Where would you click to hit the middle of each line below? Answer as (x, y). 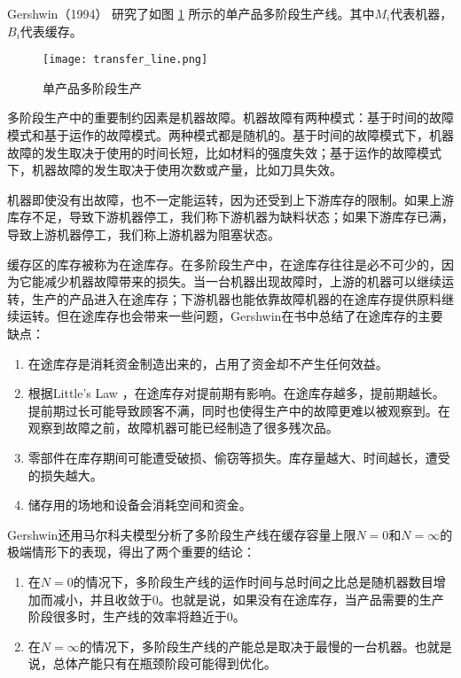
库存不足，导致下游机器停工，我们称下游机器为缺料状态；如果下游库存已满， (230, 217)
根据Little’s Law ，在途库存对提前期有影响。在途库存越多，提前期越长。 (236, 393)
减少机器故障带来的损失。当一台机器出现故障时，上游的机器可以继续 (242, 281)
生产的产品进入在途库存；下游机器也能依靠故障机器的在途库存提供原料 (236, 298)
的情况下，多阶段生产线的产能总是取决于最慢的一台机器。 (247, 646)
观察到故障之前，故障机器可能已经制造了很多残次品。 (183, 428)
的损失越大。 (65, 475)
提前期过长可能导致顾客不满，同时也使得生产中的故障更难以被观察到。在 (239, 410)
